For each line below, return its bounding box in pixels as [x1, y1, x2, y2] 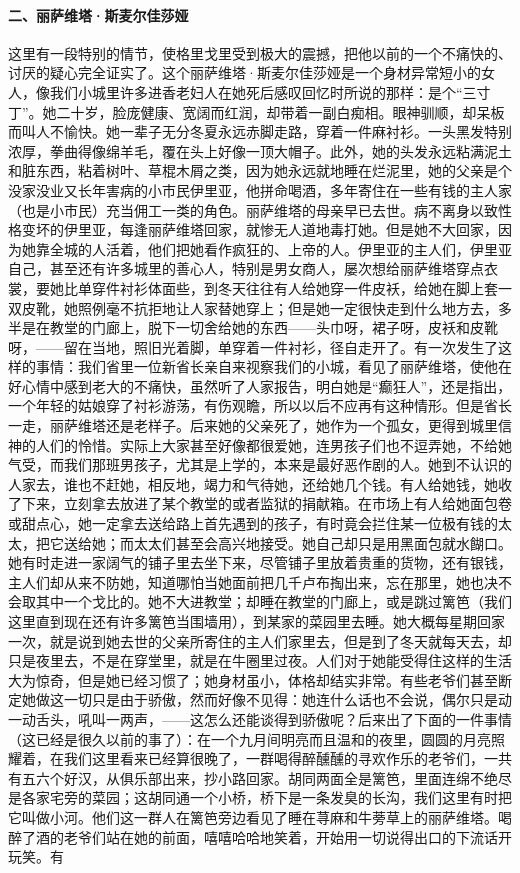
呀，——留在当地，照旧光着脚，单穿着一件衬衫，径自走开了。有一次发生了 [8, 336, 498, 357]
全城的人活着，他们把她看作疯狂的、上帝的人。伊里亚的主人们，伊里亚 [49, 238, 512, 259]
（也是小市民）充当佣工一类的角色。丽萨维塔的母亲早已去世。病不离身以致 [8, 199, 498, 220]
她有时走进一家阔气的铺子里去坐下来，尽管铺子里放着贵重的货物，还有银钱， [8, 552, 512, 573]
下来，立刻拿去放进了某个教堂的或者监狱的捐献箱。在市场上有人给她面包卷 [21, 493, 512, 514]
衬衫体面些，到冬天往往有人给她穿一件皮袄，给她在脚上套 [119, 277, 498, 298]
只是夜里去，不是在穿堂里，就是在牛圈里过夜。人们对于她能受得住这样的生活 [8, 650, 512, 671]
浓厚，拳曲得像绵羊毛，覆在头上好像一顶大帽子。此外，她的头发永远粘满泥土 [8, 140, 512, 161]
